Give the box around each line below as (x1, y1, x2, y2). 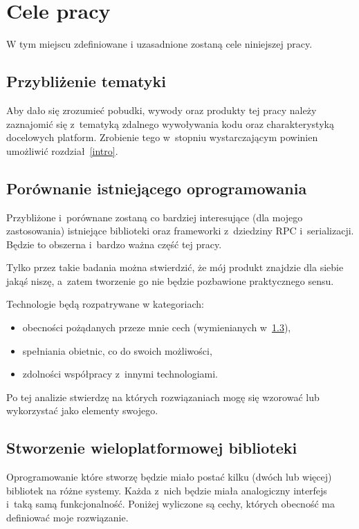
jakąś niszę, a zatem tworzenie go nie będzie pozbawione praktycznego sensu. (6, 273, 334, 288)
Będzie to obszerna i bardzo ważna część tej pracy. (6, 236, 222, 251)
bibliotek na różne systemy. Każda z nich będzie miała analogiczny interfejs (6, 483, 327, 497)
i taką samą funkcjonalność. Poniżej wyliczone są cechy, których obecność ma (6, 496, 335, 511)
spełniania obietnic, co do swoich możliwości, (22, 343, 212, 358)
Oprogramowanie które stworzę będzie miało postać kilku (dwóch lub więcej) (6, 470, 332, 484)
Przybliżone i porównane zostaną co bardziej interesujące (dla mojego (6, 210, 303, 224)
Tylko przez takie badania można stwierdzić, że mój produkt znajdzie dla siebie (6, 260, 344, 275)
